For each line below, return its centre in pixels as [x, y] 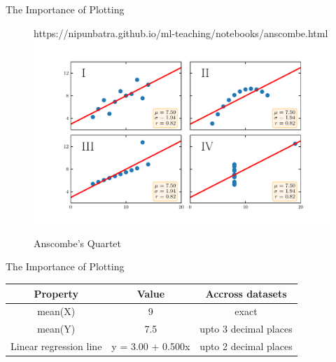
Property [56, 293]
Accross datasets [246, 293]
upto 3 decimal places [246, 329]
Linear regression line [56, 346]
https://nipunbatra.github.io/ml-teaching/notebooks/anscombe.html [181, 33]
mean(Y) [56, 329]
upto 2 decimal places [246, 346]
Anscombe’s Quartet [78, 243]
